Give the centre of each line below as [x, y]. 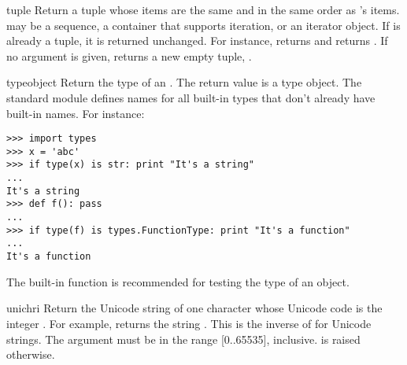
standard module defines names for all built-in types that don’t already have [191, 97]
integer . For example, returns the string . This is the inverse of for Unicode [189, 323]
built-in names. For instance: [76, 113]
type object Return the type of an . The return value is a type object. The [184, 82]
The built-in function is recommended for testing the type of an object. [178, 281]
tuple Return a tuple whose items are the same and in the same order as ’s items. [203, 9]
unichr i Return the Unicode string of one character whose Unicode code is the [194, 308]
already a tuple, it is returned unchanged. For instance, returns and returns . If [197, 41]
